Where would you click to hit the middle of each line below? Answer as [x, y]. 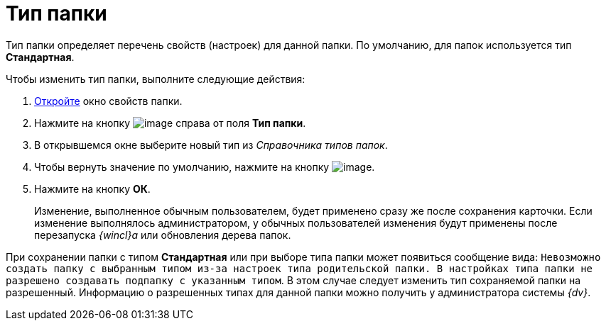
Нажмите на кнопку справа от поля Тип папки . [170, 123]
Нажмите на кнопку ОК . [92, 189]
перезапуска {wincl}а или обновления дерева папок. [163, 235]
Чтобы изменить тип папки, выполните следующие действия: [156, 79]
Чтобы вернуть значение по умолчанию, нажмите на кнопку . [205, 167]
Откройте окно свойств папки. [108, 101]
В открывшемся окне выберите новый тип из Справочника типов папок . [211, 145]
